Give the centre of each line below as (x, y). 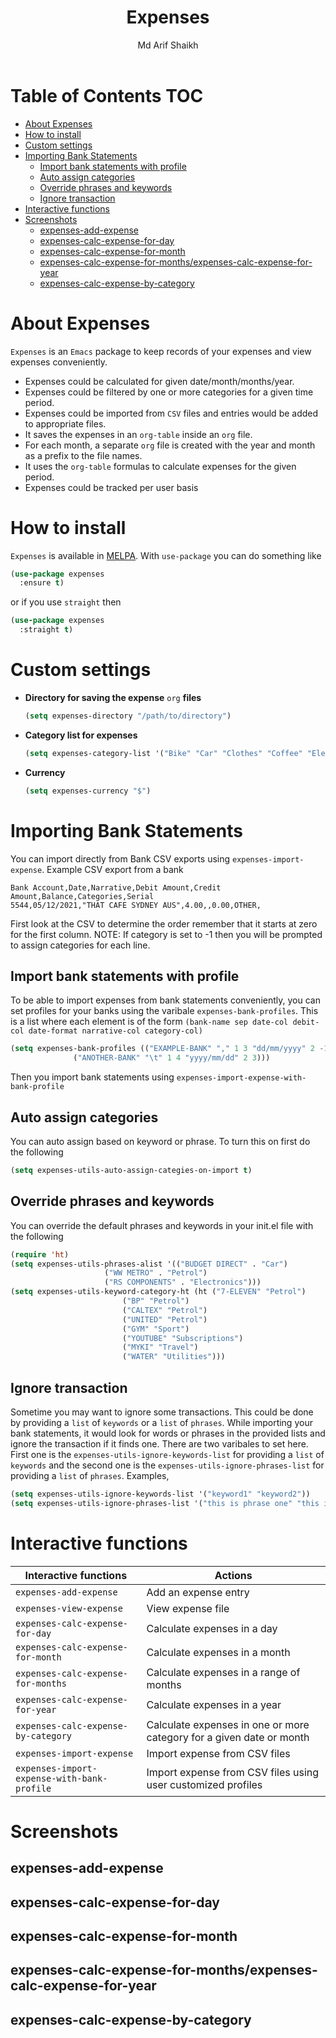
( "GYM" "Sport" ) (155, 1329)
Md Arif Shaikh (168, 45)
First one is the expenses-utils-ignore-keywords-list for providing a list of (167, 1454)
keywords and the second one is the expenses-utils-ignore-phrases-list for (167, 1465)
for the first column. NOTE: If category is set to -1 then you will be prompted (166, 934)
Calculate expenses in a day (212, 1628)
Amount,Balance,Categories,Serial (82, 896)
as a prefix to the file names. (83, 455)
